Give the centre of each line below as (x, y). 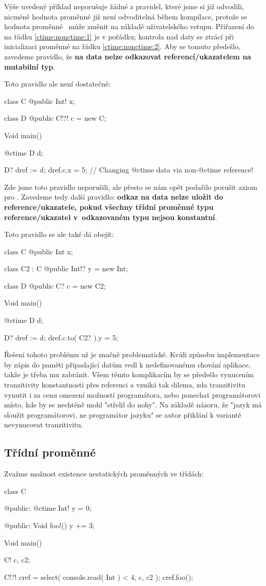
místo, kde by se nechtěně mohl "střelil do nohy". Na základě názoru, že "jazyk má (133, 405)
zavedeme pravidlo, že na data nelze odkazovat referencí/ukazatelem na (128, 56)
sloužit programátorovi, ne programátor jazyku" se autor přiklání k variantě (123, 414)
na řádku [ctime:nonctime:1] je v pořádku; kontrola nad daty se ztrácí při (119, 36)
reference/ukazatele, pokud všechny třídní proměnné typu (109, 207)
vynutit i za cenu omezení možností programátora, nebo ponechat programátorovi (132, 394)
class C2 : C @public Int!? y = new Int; (66, 268)
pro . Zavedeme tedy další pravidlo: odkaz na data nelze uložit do (114, 197)
